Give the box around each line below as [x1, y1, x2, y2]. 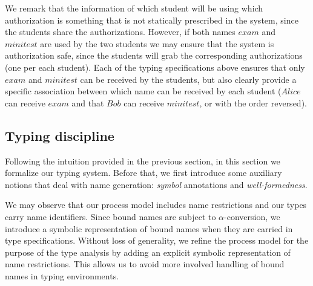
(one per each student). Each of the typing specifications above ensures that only [5, 60, 305, 73]
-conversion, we [224, 210, 280, 223]
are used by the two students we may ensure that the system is [40, 37, 274, 50]
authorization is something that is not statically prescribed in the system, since [5, 13, 298, 26]
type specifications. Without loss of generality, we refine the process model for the [5, 234, 309, 247]
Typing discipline [5, 126, 114, 145]
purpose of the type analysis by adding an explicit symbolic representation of [5, 245, 291, 258]
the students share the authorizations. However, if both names [5, 25, 236, 38]
